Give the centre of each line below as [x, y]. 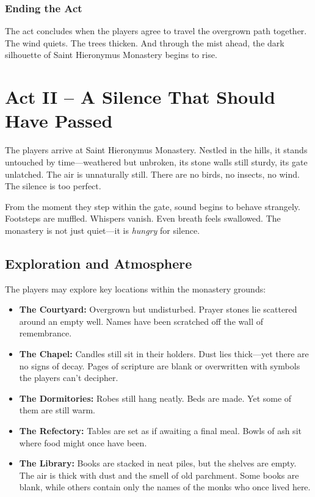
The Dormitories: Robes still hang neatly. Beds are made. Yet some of [155, 398]
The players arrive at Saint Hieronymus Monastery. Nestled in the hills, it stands [156, 150]
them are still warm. [57, 410]
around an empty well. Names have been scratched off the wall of [141, 321]
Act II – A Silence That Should [140, 97]
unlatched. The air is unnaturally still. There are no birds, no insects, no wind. [152, 174]
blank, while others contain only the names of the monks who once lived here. [165, 487]
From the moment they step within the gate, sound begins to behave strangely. [153, 206]
